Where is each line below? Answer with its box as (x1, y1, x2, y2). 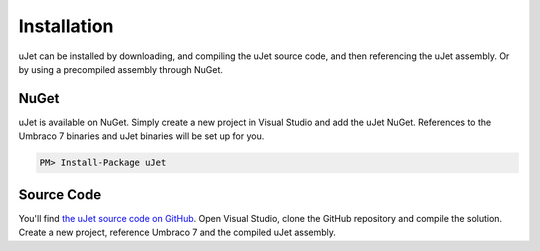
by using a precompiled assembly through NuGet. (18, 63, 224, 75)
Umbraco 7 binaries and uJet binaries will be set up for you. (18, 130, 265, 142)
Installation (18, 15, 114, 37)
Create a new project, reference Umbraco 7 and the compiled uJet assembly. (18, 226, 337, 239)
